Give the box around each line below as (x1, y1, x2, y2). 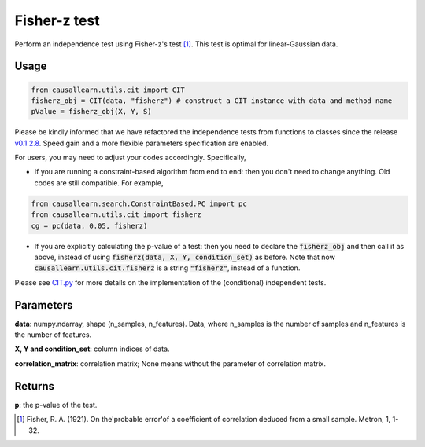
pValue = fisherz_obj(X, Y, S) (31, 107, 153, 116)
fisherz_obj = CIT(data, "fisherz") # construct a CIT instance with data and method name (31, 96, 393, 105)
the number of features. (14, 330, 92, 339)
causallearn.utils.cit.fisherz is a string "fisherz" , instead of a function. (34, 263, 301, 273)
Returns (14, 379, 55, 393)
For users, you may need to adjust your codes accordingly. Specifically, (14, 153, 247, 163)
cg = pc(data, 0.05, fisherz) (31, 221, 148, 230)
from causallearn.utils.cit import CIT (31, 85, 185, 94)
